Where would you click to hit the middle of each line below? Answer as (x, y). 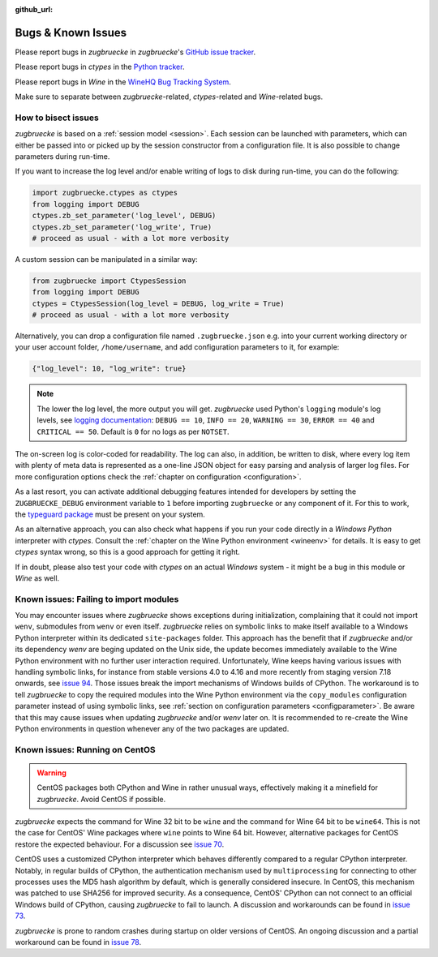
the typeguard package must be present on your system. (110, 514)
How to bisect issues (57, 118)
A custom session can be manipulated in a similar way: (106, 259)
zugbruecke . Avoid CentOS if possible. (101, 799)
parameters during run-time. (62, 157)
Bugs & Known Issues (71, 32)
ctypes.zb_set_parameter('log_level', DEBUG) (124, 216)
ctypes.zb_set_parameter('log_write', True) (122, 227)
